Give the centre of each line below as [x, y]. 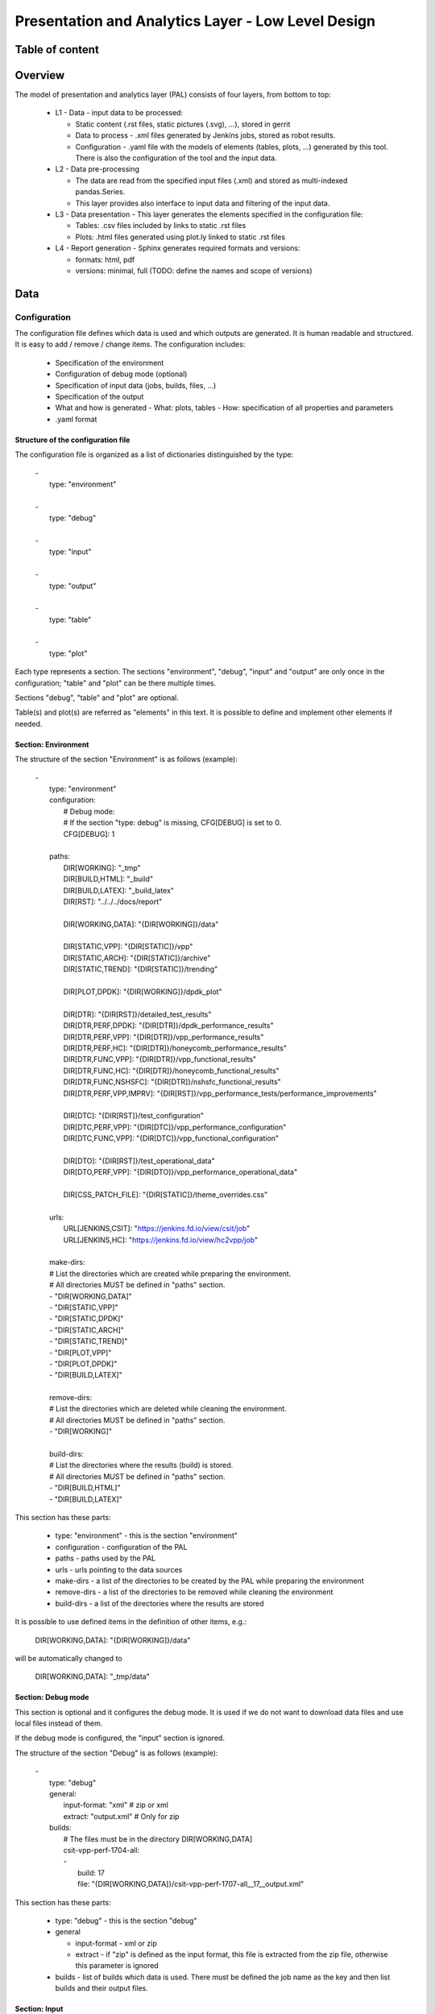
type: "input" [70, 552]
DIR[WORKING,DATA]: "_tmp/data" [93, 1676]
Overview [40, 75]
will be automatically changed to [68, 1658]
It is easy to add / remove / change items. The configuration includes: [130, 344]
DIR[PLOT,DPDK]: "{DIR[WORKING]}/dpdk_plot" [143, 992]
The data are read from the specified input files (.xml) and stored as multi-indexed [211, 180]
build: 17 [91, 1872]
